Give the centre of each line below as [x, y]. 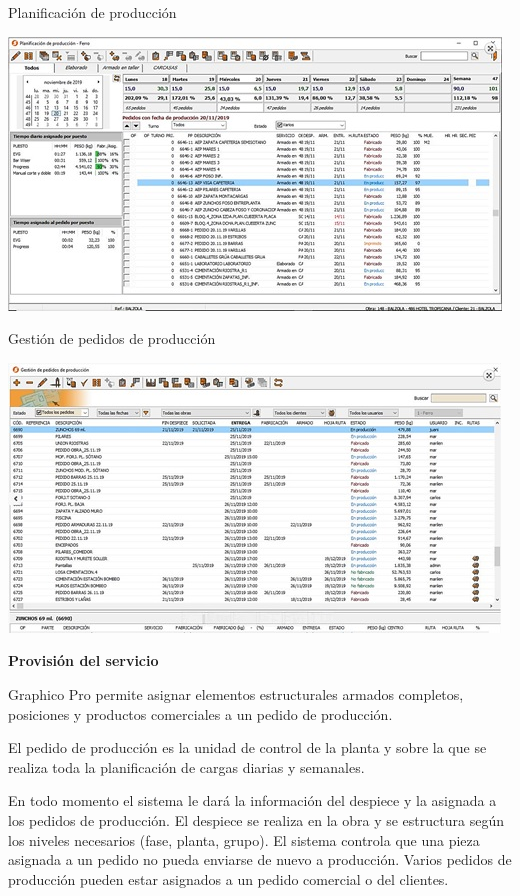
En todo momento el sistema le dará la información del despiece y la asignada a [252, 800]
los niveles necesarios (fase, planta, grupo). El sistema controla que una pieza [244, 839]
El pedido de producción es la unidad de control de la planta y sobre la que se [247, 747]
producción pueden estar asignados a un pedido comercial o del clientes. [228, 878]
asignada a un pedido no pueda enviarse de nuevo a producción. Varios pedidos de [260, 859]
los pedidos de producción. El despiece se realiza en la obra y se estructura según [256, 819]
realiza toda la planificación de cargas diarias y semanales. [186, 766]
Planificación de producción [92, 12]
